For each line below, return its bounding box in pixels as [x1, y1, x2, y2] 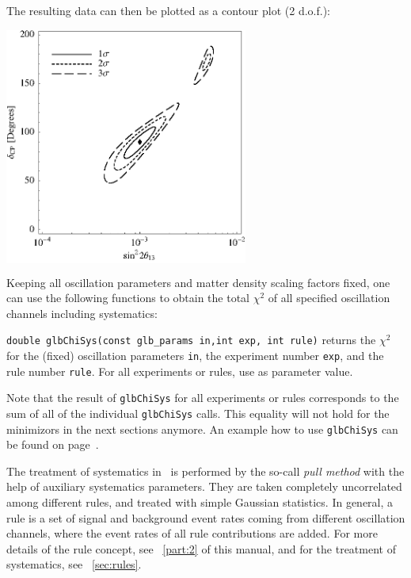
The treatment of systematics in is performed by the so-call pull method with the [6, 462, 405, 479]
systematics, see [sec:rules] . [6, 556, 142, 572]
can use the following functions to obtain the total [6, 289, 250, 306]
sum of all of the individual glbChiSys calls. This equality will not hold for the [6, 404, 390, 421]
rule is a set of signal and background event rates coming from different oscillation [6, 509, 405, 526]
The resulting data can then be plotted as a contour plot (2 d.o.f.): [6, 2, 330, 18]
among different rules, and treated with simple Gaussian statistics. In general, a [6, 494, 394, 511]
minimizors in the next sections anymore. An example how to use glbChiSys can [6, 420, 398, 437]
